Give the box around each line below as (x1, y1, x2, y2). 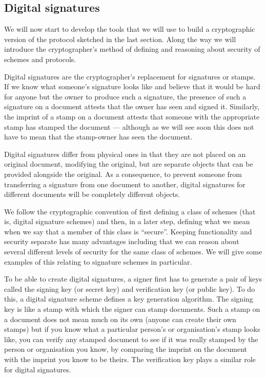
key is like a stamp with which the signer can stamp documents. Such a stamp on (4, 304, 260, 314)
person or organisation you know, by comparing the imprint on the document (4, 344, 248, 354)
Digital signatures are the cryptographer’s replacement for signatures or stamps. (4, 71, 256, 82)
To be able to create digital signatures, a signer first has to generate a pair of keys (4, 273, 262, 284)
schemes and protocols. (4, 53, 76, 64)
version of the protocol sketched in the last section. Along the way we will (4, 33, 236, 44)
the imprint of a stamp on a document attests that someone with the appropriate (4, 111, 260, 122)
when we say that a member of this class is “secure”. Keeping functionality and (4, 226, 252, 236)
